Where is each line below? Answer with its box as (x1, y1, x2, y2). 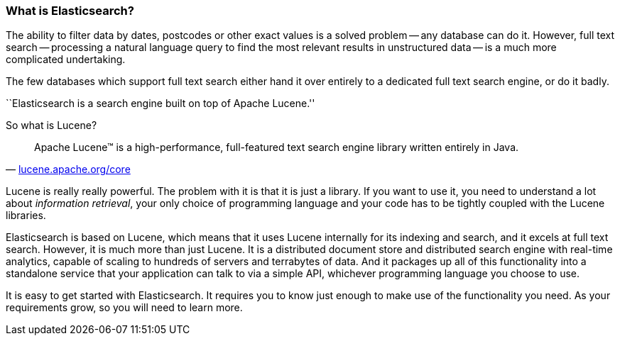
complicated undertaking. (6, 53, 126, 66)
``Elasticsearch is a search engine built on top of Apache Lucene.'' (6, 97, 315, 110)
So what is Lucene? (6, 119, 97, 132)
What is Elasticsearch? (6, 4, 134, 18)
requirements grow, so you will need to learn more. (6, 301, 243, 314)
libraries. (6, 209, 46, 222)
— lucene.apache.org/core (6, 163, 131, 176)
